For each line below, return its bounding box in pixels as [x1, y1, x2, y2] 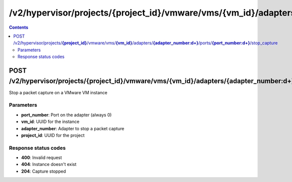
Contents [9, 24, 29, 30]
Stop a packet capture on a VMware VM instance [9, 89, 108, 95]
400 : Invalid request [21, 155, 62, 161]
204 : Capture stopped [21, 168, 66, 174]
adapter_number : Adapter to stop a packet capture [21, 125, 125, 131]
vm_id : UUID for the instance [21, 119, 80, 124]
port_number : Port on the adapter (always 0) [21, 112, 112, 118]
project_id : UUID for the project [21, 132, 85, 138]
